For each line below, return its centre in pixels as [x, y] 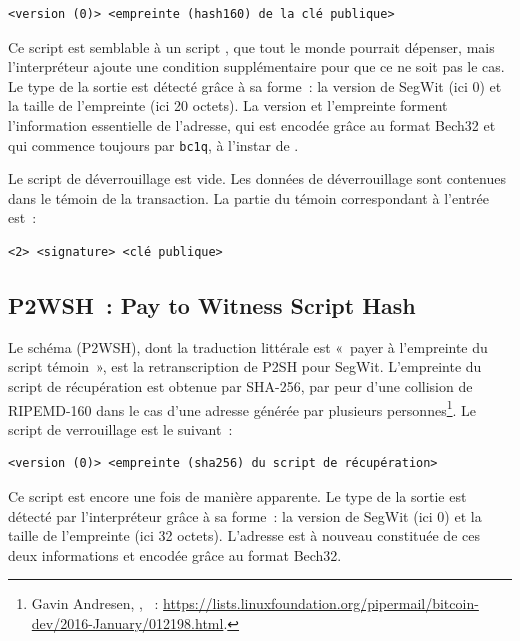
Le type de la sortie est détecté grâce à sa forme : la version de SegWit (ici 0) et [255, 85]
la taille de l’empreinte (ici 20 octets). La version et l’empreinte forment [228, 105]
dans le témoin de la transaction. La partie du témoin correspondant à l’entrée [248, 197]
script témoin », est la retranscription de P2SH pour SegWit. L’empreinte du [245, 366]
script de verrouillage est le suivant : [120, 428]
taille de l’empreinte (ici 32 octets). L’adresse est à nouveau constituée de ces [244, 535]
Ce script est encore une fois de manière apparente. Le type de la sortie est [237, 496]
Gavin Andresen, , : [95, 603]
